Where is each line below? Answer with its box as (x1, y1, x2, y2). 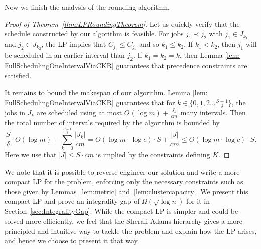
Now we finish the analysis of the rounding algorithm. (5, 2, 170, 12)
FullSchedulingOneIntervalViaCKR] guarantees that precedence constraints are (5, 60, 247, 71)
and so (139, 39, 159, 49)
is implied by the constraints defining (96, 149, 210, 159)
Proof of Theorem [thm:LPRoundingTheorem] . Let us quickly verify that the (5, 18, 240, 29)
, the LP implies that (41, 39, 106, 49)
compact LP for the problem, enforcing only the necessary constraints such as (5, 176, 243, 187)
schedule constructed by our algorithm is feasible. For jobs (5, 28, 184, 39)
